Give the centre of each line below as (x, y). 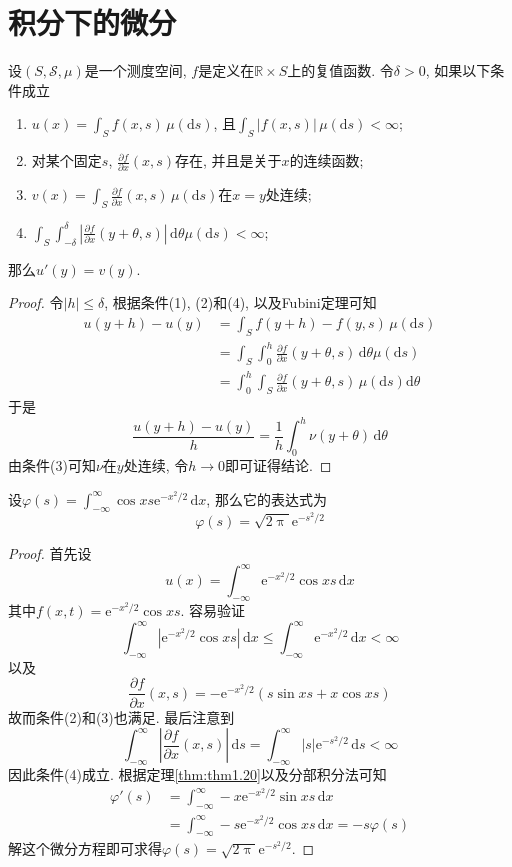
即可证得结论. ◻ (278, 465)
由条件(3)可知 (52, 465)
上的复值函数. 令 (340, 70)
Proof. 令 (36, 302)
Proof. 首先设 (50, 553)
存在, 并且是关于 (228, 160)
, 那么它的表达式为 (266, 498)
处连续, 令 (156, 465)
